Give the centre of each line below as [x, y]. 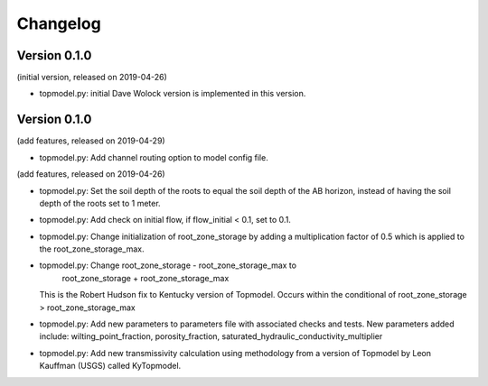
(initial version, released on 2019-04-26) [92, 78]
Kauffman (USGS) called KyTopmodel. [110, 366]
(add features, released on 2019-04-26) [91, 174]
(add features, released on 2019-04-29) [91, 141]
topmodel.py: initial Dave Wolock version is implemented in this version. [173, 94]
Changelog [59, 23]
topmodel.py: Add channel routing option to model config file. [154, 157]
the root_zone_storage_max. [92, 249]
